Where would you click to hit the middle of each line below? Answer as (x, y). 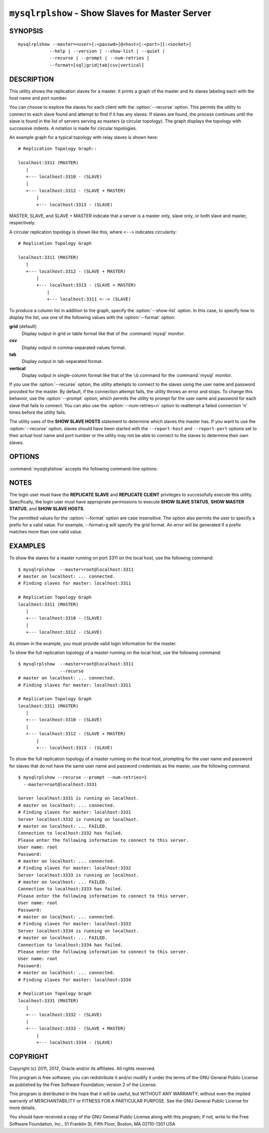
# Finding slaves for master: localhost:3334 (75, 980)
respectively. (22, 223)
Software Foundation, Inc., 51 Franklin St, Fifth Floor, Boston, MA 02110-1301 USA (92, 1124)
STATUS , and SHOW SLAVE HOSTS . (47, 509)
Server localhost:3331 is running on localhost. (78, 798)
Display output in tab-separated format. (62, 361)
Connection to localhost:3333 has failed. (71, 889)
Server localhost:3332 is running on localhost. (78, 819)
